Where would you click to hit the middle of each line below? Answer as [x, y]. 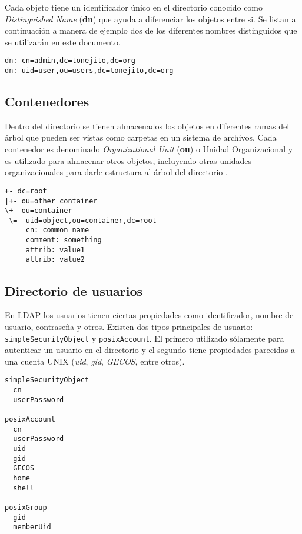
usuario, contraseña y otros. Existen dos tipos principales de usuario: [129, 326]
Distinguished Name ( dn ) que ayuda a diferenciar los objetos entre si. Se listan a [150, 19]
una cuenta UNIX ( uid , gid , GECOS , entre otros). [95, 361]
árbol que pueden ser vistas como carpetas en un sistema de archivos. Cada [141, 137]
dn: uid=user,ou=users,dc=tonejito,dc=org [89, 71]
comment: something [64, 240]
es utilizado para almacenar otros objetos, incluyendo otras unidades [128, 160]
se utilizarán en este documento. [63, 41]
